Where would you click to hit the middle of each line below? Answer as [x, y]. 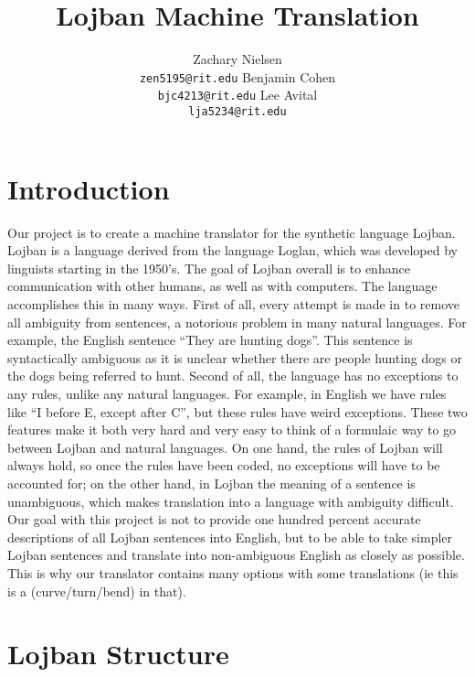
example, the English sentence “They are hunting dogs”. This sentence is [210, 340]
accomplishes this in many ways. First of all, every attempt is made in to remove [233, 304]
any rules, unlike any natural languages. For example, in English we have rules [227, 393]
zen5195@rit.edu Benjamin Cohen [237, 76]
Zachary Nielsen [237, 59]
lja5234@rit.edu [237, 112]
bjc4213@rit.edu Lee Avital [237, 95]
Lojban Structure [118, 654]
